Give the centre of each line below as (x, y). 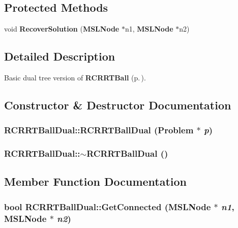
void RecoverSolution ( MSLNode (62, 29)
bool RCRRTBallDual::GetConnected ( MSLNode (108, 206)
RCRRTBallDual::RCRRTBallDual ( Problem (99, 130)
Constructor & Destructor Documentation (118, 105)
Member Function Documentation (96, 181)
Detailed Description (60, 56)
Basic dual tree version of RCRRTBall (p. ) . (75, 77)
